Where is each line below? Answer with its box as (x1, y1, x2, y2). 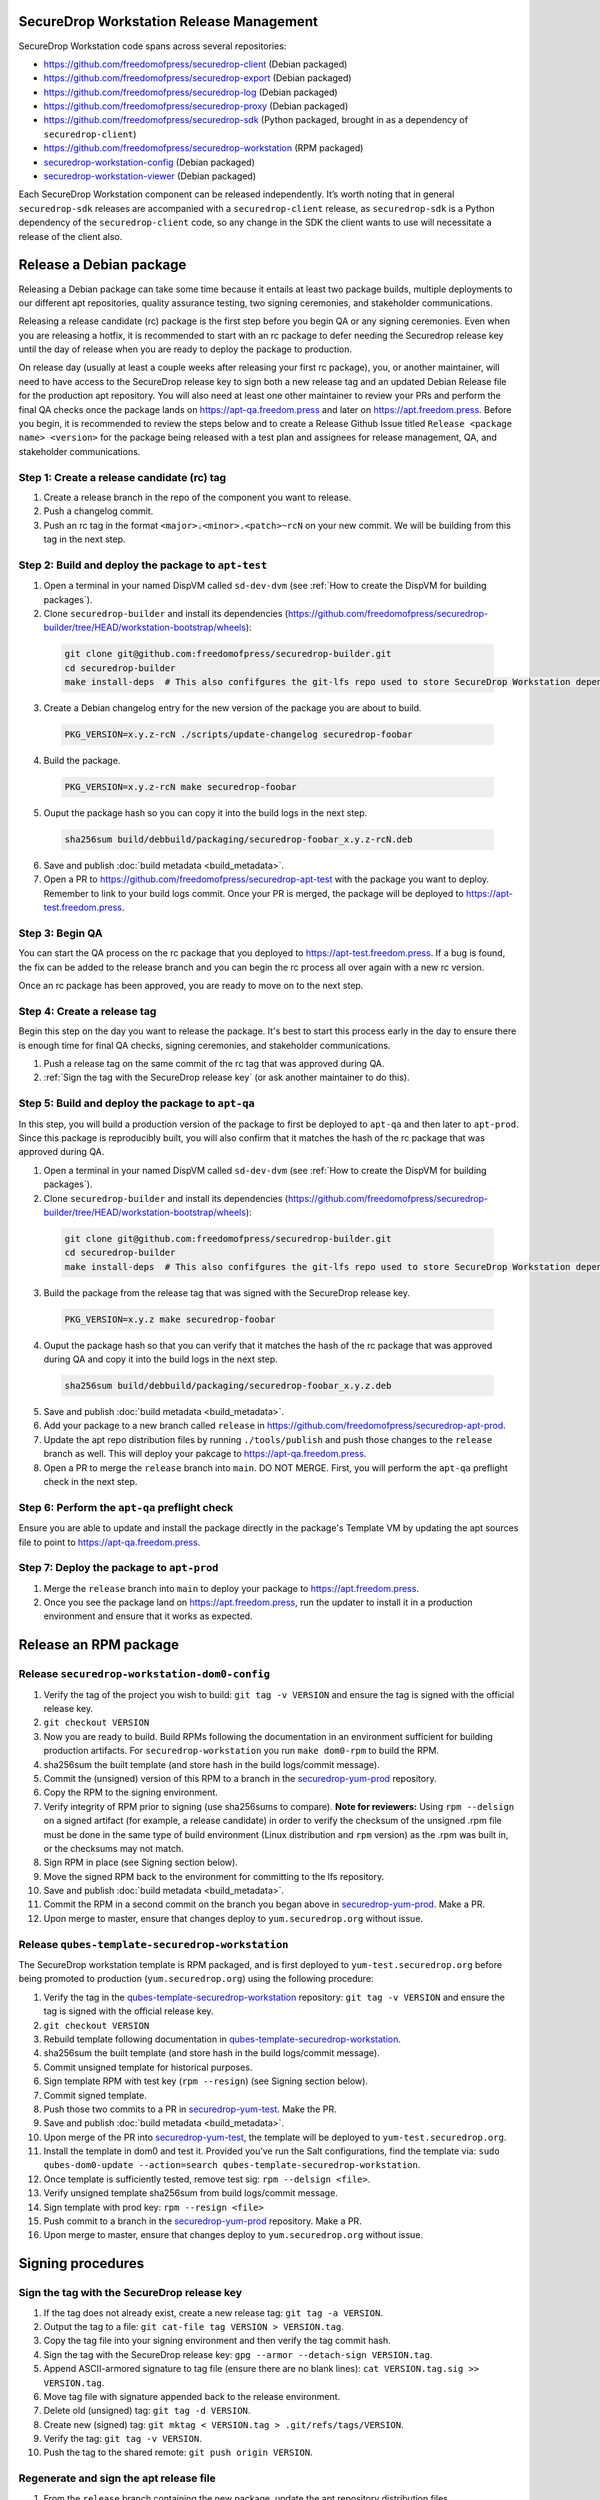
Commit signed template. (43, 2089, 147, 2101)
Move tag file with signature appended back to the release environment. (43, 2390, 341, 2402)
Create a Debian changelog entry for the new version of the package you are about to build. (43, 702, 422, 714)
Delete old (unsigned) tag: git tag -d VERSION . (43, 2405, 251, 2417)
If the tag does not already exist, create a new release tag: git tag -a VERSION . (43, 2306, 384, 2319)
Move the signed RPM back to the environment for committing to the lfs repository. (43, 1870, 385, 1882)
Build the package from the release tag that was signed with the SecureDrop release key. (43, 1286, 410, 1299)
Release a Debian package (18, 256, 187, 274)
